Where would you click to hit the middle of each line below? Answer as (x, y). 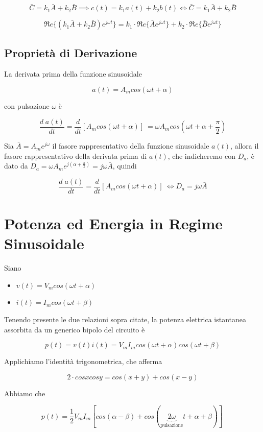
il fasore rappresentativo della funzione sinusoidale (131, 146)
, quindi (125, 166)
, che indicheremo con (202, 155)
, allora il (245, 146)
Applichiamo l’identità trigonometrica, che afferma (83, 361)
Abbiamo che (25, 393)
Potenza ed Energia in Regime (114, 223)
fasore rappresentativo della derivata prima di (76, 155)
